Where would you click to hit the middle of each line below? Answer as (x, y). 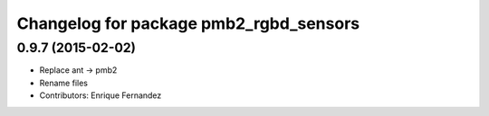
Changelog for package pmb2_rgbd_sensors (188, 23)
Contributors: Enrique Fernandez (101, 95)
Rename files (63, 83)
